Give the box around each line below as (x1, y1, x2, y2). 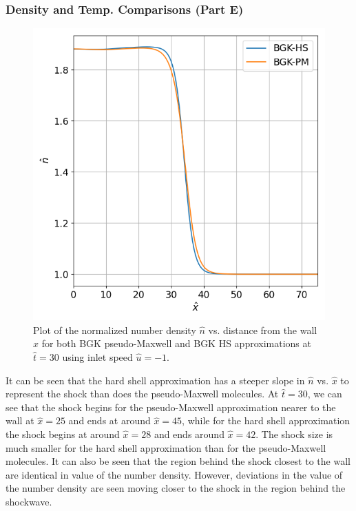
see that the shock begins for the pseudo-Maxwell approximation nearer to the (6, 399, 336, 414)
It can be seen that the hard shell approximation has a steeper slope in (6, 373, 305, 387)
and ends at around (68, 413, 151, 428)
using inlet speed (62, 350, 133, 364)
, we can (307, 386, 342, 401)
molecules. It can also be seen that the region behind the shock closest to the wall (6, 454, 350, 468)
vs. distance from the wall (208, 322, 317, 337)
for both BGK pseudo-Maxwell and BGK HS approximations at (41, 336, 311, 351)
